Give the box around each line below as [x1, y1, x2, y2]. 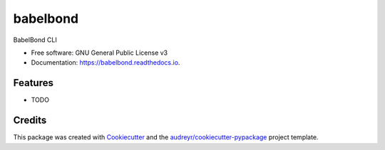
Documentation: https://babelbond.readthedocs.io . [31, 58, 180, 67]
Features [13, 77, 53, 89]
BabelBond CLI [13, 36, 57, 44]
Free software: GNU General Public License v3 [31, 48, 168, 57]
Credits [13, 114, 47, 127]
